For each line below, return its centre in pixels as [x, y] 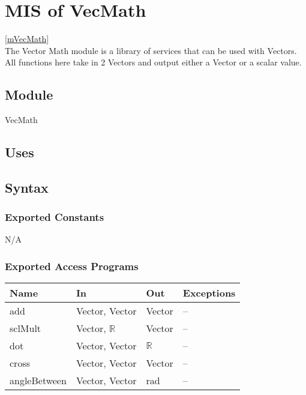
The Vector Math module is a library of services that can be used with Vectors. [151, 50]
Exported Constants [55, 217]
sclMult [25, 328]
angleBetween [38, 381]
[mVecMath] [27, 39]
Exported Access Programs [72, 266]
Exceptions [209, 293]
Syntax [27, 187]
